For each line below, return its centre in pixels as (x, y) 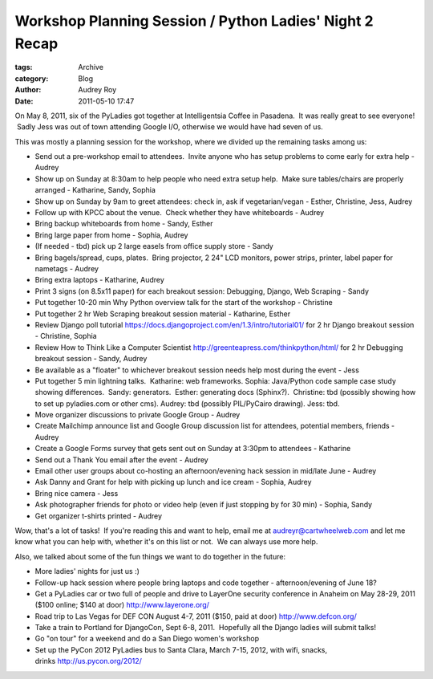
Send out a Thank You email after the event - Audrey (121, 459)
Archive (91, 67)
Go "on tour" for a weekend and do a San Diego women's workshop (147, 639)
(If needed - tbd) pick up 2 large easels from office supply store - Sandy (154, 246)
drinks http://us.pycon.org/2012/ (88, 661)
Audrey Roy (97, 90)
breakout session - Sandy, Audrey (91, 359)
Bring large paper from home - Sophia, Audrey (111, 235)
